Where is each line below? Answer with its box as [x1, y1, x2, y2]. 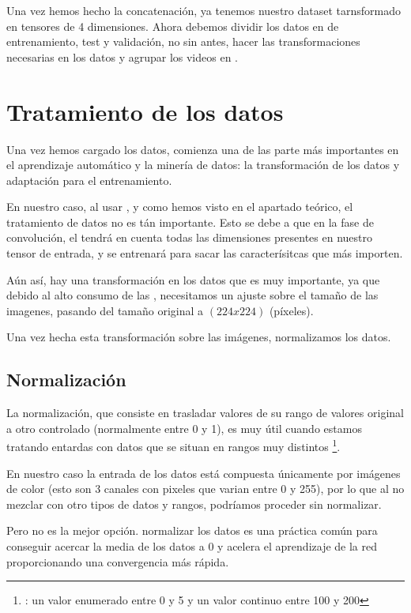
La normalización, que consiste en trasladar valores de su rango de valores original [6, 404, 404, 421]
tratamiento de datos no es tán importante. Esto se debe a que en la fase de [6, 213, 374, 230]
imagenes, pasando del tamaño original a [6, 302, 204, 318]
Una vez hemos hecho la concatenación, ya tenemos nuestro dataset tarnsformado [6, 2, 401, 18]
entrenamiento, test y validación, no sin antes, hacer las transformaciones [6, 33, 360, 50]
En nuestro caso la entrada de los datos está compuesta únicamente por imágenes [6, 464, 401, 481]
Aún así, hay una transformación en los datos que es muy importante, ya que [6, 271, 380, 288]
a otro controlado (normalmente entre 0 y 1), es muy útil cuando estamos [6, 419, 362, 436]
